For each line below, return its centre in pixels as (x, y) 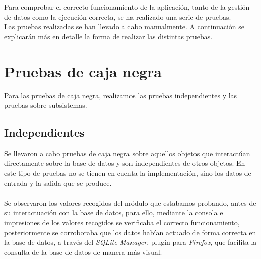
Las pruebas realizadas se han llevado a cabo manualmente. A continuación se (124, 26)
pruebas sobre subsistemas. (46, 105)
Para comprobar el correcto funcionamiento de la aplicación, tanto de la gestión (127, 7)
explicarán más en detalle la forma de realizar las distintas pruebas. (108, 36)
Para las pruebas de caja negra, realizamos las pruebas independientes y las (121, 95)
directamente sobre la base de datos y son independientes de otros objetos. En (125, 163)
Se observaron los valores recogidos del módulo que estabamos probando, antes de (130, 202)
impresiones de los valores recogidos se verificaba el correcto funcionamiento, (122, 222)
